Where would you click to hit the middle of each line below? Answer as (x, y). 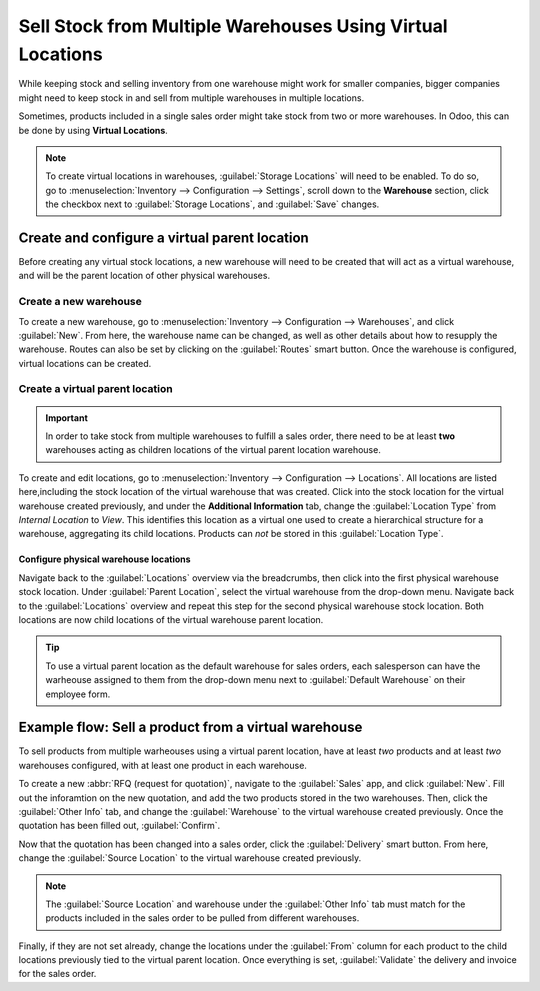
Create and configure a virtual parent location (163, 237)
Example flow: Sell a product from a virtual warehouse (190, 727)
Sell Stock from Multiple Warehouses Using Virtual (233, 26)
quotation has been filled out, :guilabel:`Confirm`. (119, 826)
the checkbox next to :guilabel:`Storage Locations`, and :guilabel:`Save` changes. (212, 204)
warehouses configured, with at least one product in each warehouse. (162, 765)
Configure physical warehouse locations (104, 559)
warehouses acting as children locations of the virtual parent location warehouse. (213, 450)
